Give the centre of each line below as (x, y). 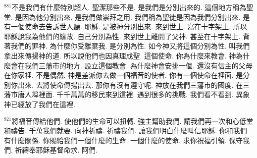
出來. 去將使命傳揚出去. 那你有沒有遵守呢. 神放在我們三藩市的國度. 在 (130, 84)
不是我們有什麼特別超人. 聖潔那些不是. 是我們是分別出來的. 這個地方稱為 (129, 7)
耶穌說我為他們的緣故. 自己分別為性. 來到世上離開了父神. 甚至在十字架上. (122, 36)
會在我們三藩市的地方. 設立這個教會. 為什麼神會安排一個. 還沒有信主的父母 (131, 65)
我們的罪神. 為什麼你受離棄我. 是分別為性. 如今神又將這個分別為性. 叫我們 (130, 46)
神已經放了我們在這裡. (40, 104)
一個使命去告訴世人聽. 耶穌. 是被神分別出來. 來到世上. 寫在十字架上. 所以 (129, 26)
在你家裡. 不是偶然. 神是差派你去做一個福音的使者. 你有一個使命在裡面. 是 (124, 75)
